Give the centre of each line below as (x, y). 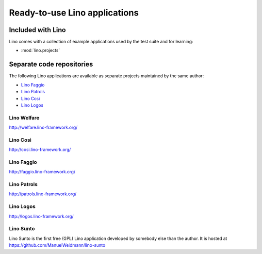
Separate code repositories (51, 64)
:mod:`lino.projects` (41, 51)
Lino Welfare (24, 118)
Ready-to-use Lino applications (74, 13)
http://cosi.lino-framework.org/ (40, 150)
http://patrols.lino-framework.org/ (43, 194)
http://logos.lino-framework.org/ (41, 216)
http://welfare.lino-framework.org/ (43, 127)
